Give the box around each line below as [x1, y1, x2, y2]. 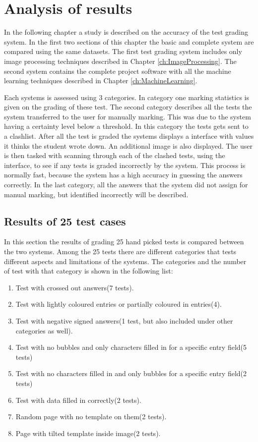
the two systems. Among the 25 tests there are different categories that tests [4, 246, 237, 257]
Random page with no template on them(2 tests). [15, 411, 167, 422]
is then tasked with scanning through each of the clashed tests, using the [4, 150, 225, 161]
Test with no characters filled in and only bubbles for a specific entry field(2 [15, 368, 247, 379]
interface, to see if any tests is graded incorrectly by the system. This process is [4, 160, 246, 170]
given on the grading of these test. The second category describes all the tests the [4, 102, 252, 112]
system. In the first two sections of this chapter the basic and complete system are [4, 36, 254, 47]
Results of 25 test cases [4, 213, 126, 228]
